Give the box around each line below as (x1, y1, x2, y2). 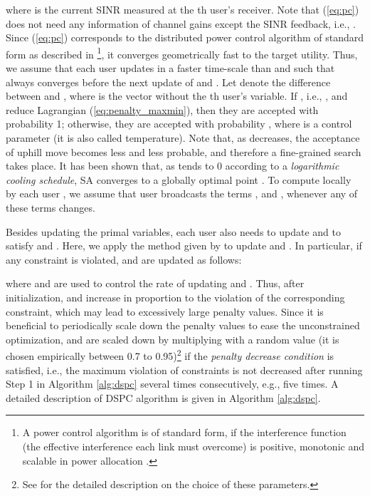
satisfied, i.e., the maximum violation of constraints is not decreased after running (6, 362, 363, 377)
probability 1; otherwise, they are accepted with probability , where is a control (6, 116, 352, 131)
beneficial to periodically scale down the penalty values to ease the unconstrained (6, 318, 360, 333)
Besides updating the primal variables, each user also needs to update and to (6, 224, 341, 239)
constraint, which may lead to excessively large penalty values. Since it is (6, 304, 324, 319)
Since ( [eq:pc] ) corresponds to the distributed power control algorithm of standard (6, 30, 364, 45)
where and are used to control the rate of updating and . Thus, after (6, 276, 305, 291)
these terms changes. (6, 200, 95, 215)
